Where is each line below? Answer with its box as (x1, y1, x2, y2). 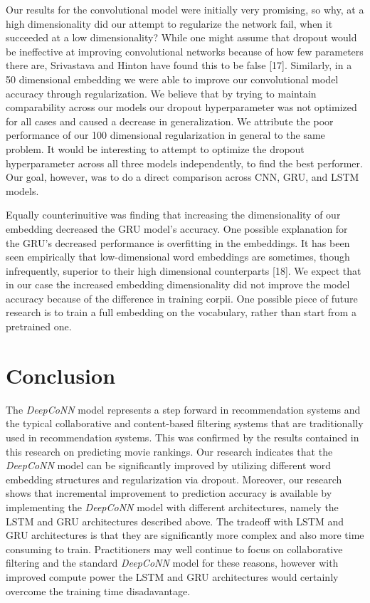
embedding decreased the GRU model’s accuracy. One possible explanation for (6, 221, 348, 236)
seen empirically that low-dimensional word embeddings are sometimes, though (6, 249, 350, 264)
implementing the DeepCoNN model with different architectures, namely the (6, 499, 339, 514)
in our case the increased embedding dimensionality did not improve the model (6, 277, 350, 292)
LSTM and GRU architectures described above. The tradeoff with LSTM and (6, 513, 344, 528)
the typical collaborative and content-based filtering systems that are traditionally (6, 416, 364, 431)
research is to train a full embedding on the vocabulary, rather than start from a (6, 305, 356, 320)
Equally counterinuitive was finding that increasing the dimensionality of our (6, 207, 341, 222)
